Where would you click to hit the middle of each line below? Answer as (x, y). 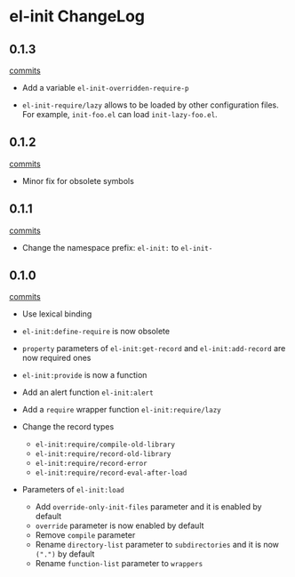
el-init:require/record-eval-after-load (111, 473)
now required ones (56, 358)
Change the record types (68, 427)
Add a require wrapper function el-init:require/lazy (122, 410)
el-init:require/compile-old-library (105, 445)
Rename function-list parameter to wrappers (119, 564)
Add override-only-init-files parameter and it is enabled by (148, 507)
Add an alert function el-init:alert (88, 392)
